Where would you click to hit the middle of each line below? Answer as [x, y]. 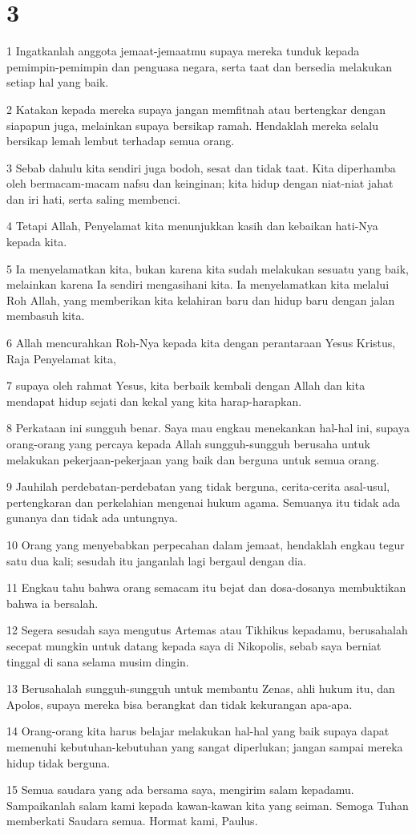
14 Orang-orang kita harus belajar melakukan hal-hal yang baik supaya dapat [198, 731]
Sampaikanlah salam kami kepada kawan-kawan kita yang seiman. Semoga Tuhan [208, 805]
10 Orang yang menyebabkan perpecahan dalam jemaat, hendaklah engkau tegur [206, 544]
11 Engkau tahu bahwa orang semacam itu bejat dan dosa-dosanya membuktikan [206, 587]
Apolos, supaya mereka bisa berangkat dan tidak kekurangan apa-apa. [180, 704]
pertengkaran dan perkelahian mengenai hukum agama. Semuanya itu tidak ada [203, 502]
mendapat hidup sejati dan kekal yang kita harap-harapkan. [154, 401]
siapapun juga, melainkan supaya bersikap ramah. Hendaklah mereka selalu [193, 125]
